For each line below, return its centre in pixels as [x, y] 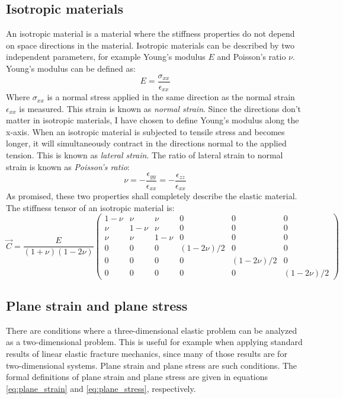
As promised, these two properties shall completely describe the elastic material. [152, 196]
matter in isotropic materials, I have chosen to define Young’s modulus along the [153, 120]
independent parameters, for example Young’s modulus [106, 57]
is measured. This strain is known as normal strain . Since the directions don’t [160, 108]
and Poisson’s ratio [251, 57]
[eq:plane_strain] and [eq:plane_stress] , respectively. [101, 388]
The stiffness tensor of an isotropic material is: [90, 207]
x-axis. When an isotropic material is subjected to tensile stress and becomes [145, 131]
